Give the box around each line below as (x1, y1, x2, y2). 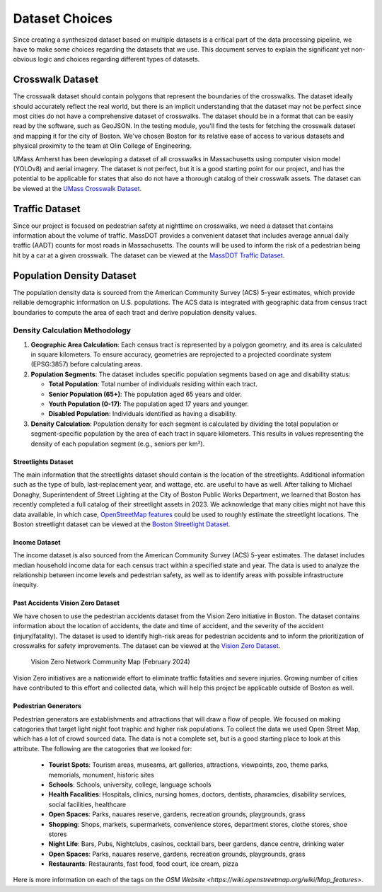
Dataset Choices (13, 11, 113, 26)
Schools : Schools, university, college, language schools (48, 780, 212, 789)
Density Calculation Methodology (13, 325, 131, 335)
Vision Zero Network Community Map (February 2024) (30, 658, 190, 666)
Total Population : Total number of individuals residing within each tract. (48, 380, 257, 388)
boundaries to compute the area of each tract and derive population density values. (13, 308, 257, 316)
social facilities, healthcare (48, 800, 127, 809)
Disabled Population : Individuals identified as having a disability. (48, 410, 237, 418)
